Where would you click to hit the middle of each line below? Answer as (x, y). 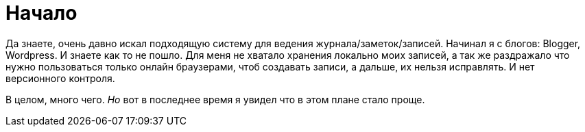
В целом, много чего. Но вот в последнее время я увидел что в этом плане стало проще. (215, 99)
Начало (41, 13)
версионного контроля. (60, 78)
